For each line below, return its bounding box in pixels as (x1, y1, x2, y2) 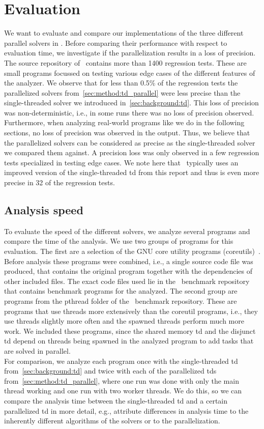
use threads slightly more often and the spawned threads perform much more (4, 316, 244, 326)
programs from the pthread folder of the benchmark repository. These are (4, 295, 237, 306)
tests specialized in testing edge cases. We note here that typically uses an (4, 157, 239, 167)
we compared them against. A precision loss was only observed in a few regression (4, 147, 259, 158)
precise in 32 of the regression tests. (4, 177, 115, 188)
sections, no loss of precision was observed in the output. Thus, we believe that (4, 127, 250, 138)
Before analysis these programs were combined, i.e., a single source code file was (4, 255, 253, 266)
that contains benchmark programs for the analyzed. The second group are (4, 285, 238, 296)
